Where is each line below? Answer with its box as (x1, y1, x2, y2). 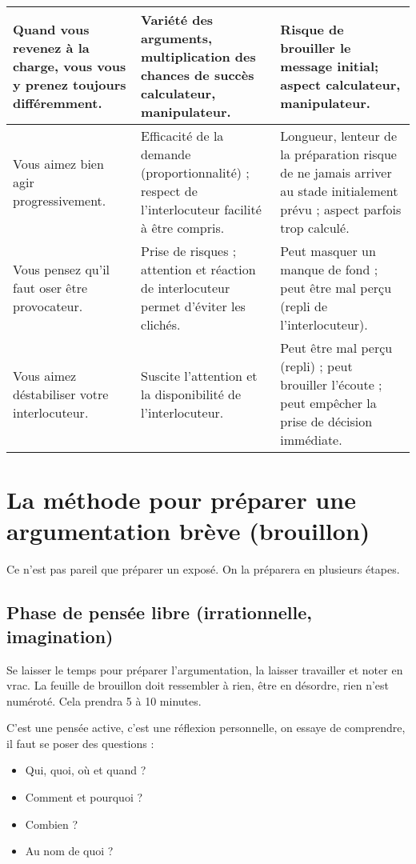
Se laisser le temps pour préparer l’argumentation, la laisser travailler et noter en (6, 661, 403, 678)
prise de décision (280, 412, 373, 430)
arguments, (141, 29, 213, 47)
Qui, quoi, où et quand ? (25, 762, 146, 778)
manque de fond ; (280, 260, 378, 278)
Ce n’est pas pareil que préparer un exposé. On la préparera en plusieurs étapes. (6, 561, 400, 578)
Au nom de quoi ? (25, 842, 114, 859)
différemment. (13, 93, 102, 112)
